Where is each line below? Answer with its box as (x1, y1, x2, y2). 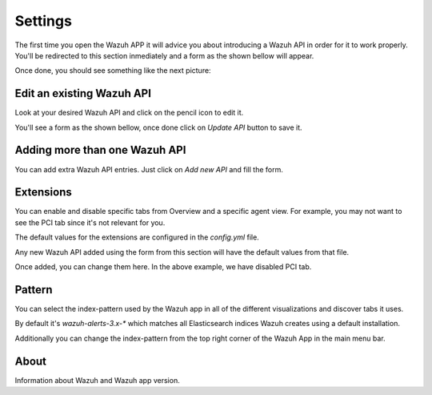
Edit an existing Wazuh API (14, 87, 152, 100)
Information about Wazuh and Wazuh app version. (14, 375, 180, 385)
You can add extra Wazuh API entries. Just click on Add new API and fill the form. (14, 164, 283, 174)
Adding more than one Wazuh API (14, 143, 186, 157)
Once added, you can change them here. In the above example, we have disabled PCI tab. (14, 262, 312, 272)
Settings (14, 12, 72, 30)
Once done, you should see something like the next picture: (14, 66, 211, 75)
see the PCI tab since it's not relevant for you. (14, 217, 166, 228)
